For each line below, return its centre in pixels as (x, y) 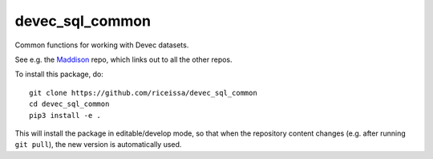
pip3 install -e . (65, 115)
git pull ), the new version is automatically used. (98, 145)
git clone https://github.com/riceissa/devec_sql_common (144, 93)
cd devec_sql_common (69, 104)
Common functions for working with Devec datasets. (102, 45)
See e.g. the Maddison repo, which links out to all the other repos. (123, 59)
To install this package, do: (59, 74)
